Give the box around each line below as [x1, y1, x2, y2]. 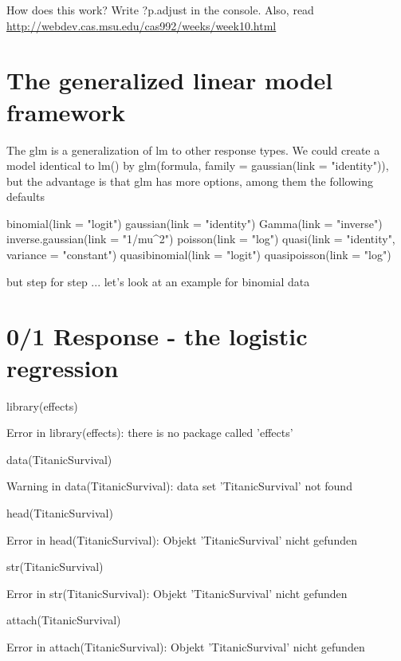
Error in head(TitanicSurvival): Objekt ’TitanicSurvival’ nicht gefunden [6, 531, 357, 548]
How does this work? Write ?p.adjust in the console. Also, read [6, 2, 314, 18]
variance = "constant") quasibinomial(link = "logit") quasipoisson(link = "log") [6, 246, 391, 263]
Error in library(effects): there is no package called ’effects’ [6, 424, 293, 441]
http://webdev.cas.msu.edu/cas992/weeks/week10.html [6, 17, 277, 33]
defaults [6, 188, 45, 205]
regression [6, 351, 119, 384]
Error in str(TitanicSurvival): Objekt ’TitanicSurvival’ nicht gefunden [6, 584, 348, 601]
